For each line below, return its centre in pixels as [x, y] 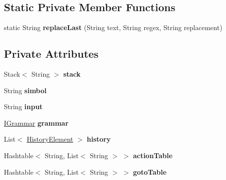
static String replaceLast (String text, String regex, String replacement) [113, 27]
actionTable [153, 155]
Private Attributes [51, 54]
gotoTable [150, 172]
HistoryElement [50, 139]
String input [23, 106]
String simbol [25, 90]
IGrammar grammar [36, 123]
